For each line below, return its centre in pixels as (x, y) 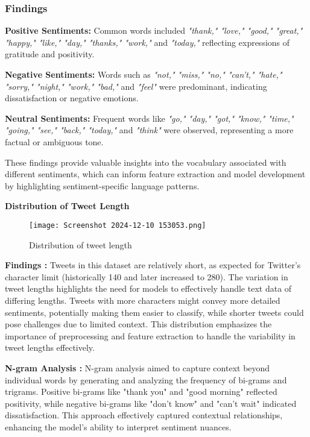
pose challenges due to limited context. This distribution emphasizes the (138, 324)
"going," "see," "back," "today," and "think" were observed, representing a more (149, 130)
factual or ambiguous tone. (54, 141)
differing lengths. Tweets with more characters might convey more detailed (143, 300)
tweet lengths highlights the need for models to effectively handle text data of (148, 288)
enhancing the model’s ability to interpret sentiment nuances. (118, 426)
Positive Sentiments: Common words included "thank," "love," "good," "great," (154, 30)
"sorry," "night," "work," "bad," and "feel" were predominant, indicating (136, 86)
